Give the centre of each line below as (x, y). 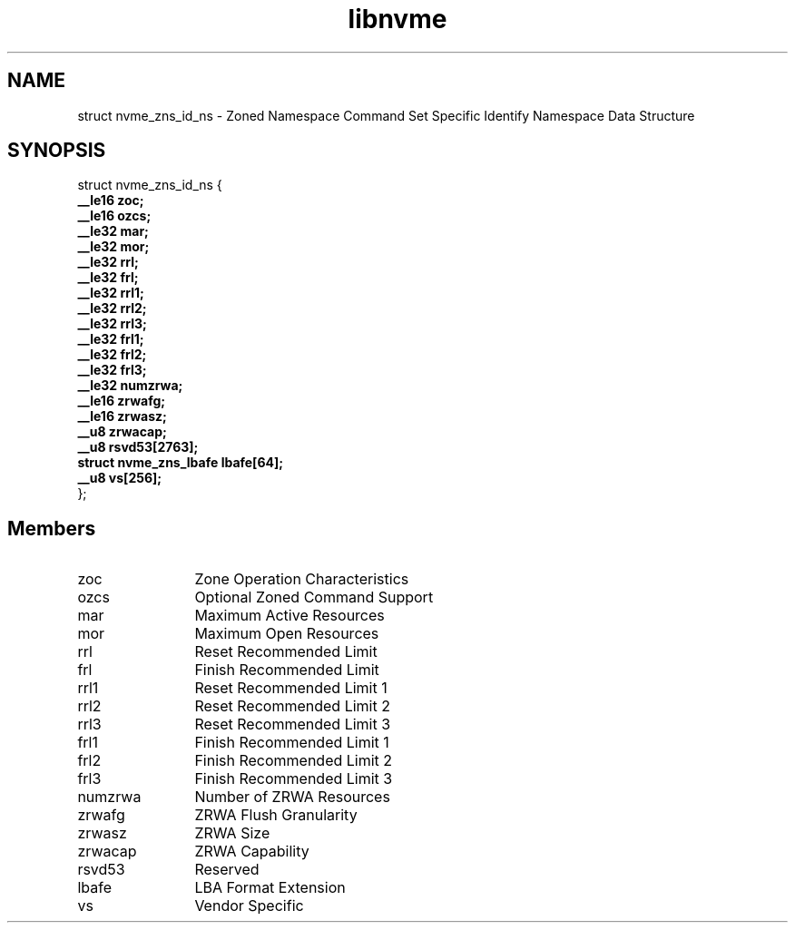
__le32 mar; (113, 231)
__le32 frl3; (112, 370)
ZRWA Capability (252, 852)
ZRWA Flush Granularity (276, 815)
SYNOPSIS (57, 151)
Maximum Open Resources (287, 634)
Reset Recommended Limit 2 (292, 706)
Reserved (227, 870)
